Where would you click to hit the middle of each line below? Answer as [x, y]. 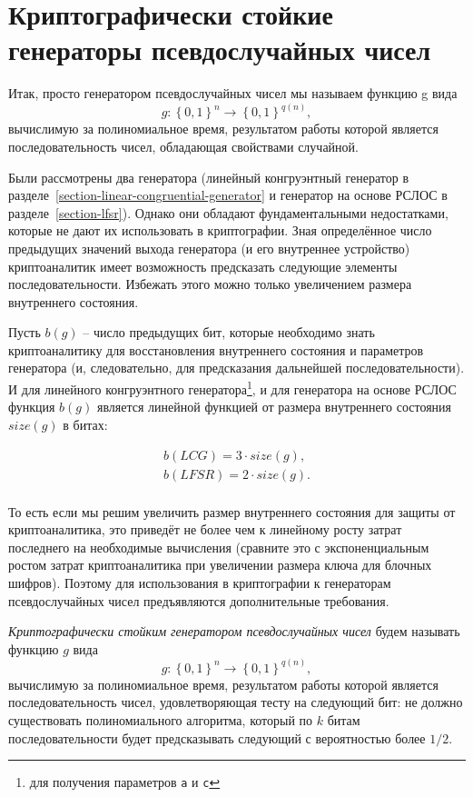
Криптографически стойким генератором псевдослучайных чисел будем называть [234, 631]
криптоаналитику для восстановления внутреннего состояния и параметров [216, 349]
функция [32, 407]
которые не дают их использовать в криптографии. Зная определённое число [220, 230]
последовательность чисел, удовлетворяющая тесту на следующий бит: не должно [236, 702]
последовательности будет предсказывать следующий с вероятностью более [217, 737]
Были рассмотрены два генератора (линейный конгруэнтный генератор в [209, 177]
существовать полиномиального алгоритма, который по [161, 719]
